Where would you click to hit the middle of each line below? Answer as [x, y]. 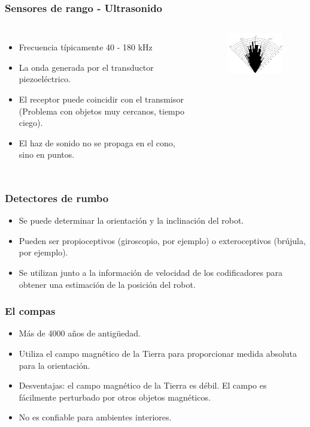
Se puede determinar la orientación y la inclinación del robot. [131, 220]
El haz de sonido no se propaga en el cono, [97, 142]
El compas [30, 311]
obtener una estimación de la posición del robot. [107, 284]
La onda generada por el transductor [86, 67]
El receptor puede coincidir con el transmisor [101, 99]
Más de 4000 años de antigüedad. [80, 333]
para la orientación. [54, 365]
